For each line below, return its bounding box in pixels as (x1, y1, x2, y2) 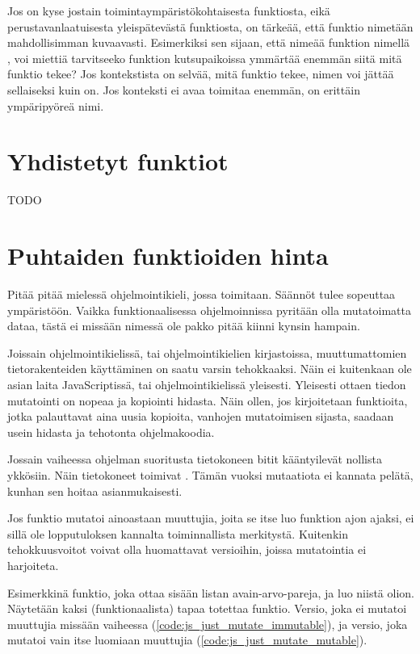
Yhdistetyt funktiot (7, 145, 229, 178)
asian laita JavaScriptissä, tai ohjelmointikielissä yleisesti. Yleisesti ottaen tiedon (7, 375, 406, 392)
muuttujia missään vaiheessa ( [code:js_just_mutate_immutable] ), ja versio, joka (7, 615, 408, 632)
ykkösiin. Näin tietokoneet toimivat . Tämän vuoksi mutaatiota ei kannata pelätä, (7, 466, 414, 483)
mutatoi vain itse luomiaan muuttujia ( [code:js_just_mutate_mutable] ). (7, 631, 367, 648)
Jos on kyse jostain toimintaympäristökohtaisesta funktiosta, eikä (7, 2, 330, 19)
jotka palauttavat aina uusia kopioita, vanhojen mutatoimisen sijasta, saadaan (7, 408, 394, 425)
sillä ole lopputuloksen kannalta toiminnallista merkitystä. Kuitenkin (7, 525, 348, 542)
